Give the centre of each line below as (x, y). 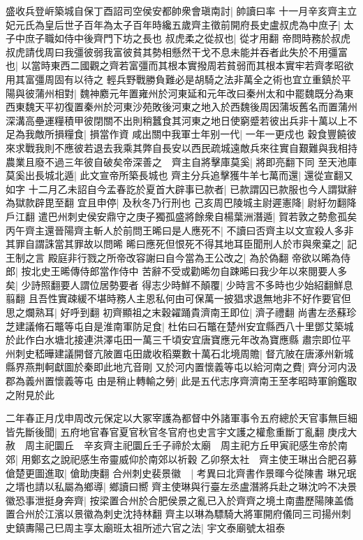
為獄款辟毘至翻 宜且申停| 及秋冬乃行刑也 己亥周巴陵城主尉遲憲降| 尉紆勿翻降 (181, 202)
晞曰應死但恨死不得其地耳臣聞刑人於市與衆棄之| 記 (242, 244)
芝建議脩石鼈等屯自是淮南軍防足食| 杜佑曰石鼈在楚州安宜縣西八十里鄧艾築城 (180, 326)
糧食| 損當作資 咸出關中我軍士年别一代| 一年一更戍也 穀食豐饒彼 (210, 134)
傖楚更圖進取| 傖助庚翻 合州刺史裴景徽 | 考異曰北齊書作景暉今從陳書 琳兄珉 (181, 473)
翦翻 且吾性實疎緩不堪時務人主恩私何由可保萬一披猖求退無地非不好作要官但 (178, 298)
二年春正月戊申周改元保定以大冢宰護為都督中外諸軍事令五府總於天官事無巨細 (181, 418)
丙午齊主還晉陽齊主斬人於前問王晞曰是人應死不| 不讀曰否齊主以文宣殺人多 (175, 230)
